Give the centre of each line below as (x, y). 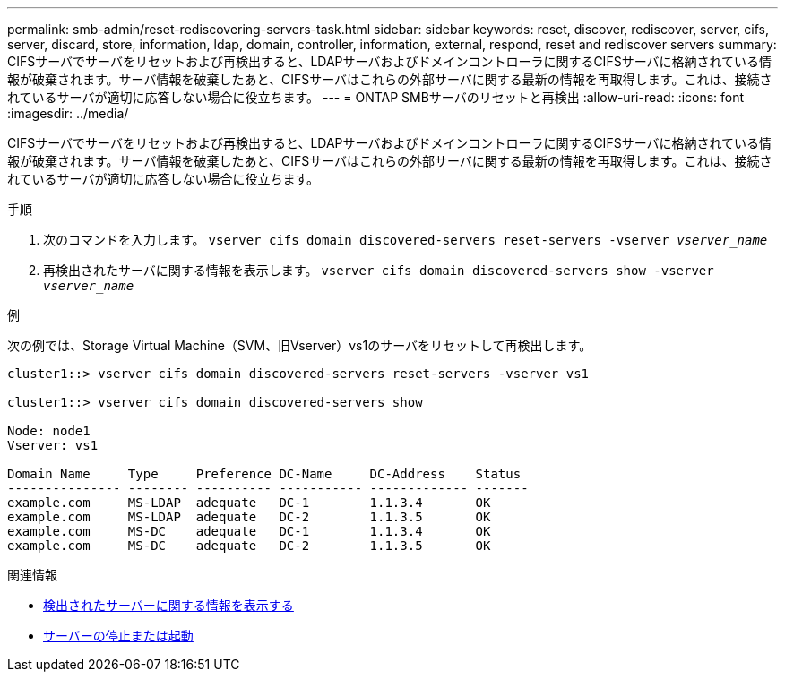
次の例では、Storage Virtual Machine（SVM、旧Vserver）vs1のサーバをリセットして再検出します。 (300, 345)
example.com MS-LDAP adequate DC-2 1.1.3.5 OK (249, 517)
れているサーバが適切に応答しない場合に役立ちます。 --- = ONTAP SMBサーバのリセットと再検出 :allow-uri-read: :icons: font (376, 97)
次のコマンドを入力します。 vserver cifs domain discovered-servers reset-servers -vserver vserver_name (405, 240)
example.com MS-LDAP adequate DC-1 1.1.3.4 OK (249, 503)
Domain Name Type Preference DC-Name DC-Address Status (264, 474)
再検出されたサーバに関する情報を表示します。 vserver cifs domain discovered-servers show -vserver (379, 270)
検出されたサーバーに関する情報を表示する (168, 605)
